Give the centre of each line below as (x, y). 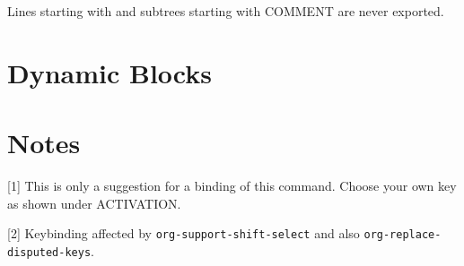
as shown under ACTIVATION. (94, 203)
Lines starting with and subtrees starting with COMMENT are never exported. (226, 11)
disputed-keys (49, 252)
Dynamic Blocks (109, 72)
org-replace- (403, 235)
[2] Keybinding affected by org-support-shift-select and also (184, 233)
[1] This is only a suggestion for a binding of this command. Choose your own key (232, 186)
